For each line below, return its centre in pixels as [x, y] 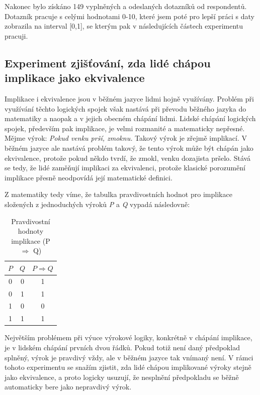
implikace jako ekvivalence [75, 78]
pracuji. [16, 35]
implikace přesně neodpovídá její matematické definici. [89, 177]
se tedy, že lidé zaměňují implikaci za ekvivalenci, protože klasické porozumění [125, 168]
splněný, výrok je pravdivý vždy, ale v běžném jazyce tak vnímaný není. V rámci [129, 357]
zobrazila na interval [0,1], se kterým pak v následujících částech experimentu [124, 26]
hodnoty [31, 231]
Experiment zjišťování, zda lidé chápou [108, 63]
